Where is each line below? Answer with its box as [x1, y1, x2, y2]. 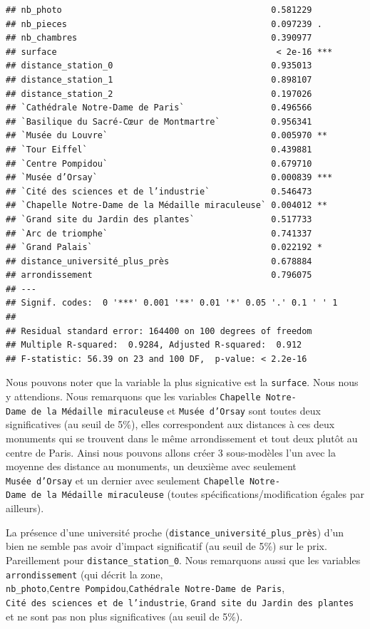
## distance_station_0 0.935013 [6, 61, 312, 71]
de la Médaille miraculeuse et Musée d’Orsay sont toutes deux [31, 402, 321, 417]
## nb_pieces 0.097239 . [6, 19, 322, 29]
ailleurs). [6, 501, 44, 516]
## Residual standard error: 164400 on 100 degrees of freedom [6, 326, 312, 336]
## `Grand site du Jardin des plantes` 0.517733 [6, 214, 312, 224]
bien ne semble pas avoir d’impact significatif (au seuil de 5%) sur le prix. [6, 539, 327, 553]
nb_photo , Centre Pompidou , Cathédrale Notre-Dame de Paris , [6, 581, 285, 596]
